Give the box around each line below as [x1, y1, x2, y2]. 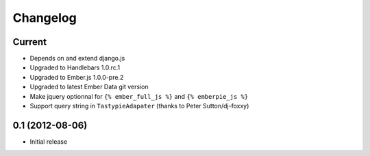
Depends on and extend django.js [29, 54, 125, 63]
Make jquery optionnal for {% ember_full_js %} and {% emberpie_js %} [29, 92, 249, 100]
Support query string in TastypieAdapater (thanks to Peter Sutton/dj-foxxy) [29, 102, 249, 110]
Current [12, 36, 47, 48]
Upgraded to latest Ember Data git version [29, 82, 149, 91]
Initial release [29, 137, 68, 146]
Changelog [12, 10, 77, 25]
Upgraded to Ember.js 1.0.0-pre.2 [29, 73, 124, 81]
